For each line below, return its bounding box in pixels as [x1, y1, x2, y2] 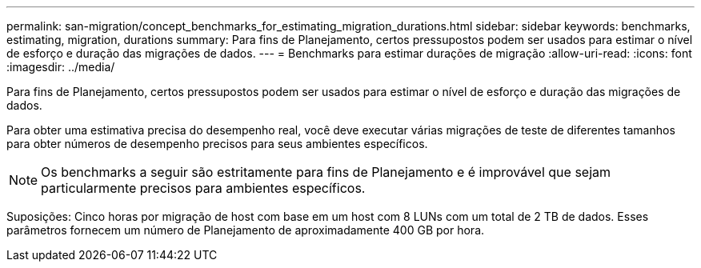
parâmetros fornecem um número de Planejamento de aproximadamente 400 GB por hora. [6, 223, 485, 237]
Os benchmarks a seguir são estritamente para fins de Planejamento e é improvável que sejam [41, 164, 611, 180]
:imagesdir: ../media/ [6, 60, 115, 74]
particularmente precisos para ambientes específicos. [41, 180, 366, 196]
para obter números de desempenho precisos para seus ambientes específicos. [6, 137, 428, 150]
